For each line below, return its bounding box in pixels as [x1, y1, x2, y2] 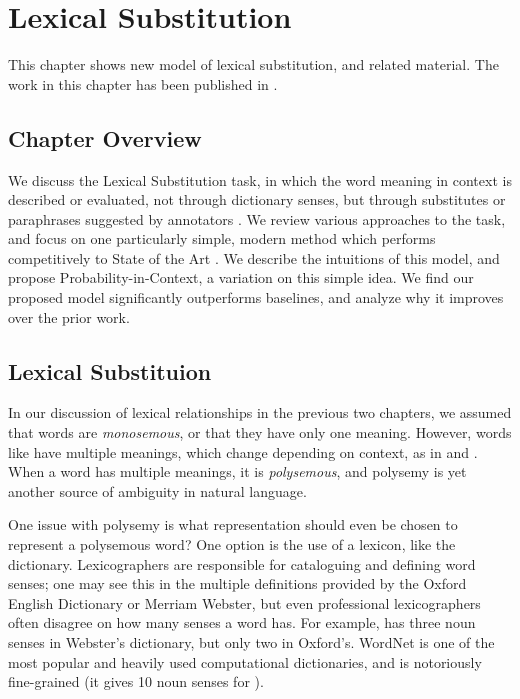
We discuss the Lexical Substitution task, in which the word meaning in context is [8, 169, 512, 190]
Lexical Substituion [8, 355, 212, 386]
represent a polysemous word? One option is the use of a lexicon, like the [8, 534, 456, 555]
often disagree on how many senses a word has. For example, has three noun [8, 612, 476, 633]
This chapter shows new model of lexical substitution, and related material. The [8, 54, 499, 75]
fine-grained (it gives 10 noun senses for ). [8, 671, 264, 692]
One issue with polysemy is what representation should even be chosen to [8, 514, 458, 535]
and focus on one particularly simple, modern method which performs [8, 228, 436, 249]
